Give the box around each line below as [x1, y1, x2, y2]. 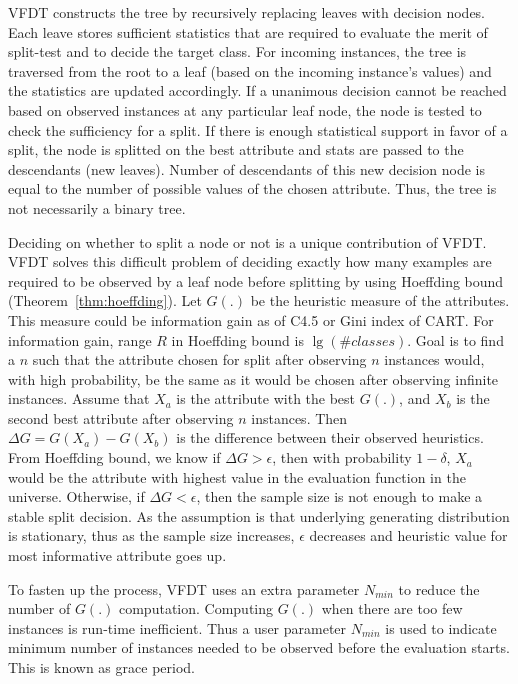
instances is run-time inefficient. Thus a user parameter [8, 617, 347, 638]
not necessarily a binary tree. [8, 197, 186, 218]
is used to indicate [385, 617, 497, 638]
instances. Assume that [8, 388, 150, 409]
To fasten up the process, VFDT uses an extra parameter [8, 578, 360, 599]
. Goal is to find [407, 329, 504, 350]
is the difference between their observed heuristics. [176, 427, 484, 448]
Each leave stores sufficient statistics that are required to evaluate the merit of [8, 21, 488, 42]
